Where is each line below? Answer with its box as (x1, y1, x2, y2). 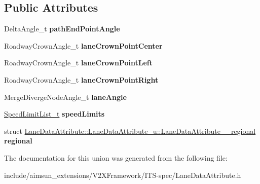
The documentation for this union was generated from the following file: (4, 152, 228, 163)
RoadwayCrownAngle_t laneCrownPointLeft (4, 57, 153, 68)
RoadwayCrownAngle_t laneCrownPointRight (4, 74, 159, 85)
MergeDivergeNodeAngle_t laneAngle (4, 91, 127, 102)
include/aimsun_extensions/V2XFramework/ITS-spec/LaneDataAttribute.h (4, 169, 241, 180)
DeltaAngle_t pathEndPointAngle (4, 23, 120, 34)
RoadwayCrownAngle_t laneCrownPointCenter (4, 40, 163, 51)
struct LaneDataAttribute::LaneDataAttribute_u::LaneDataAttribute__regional (4, 125, 256, 136)
